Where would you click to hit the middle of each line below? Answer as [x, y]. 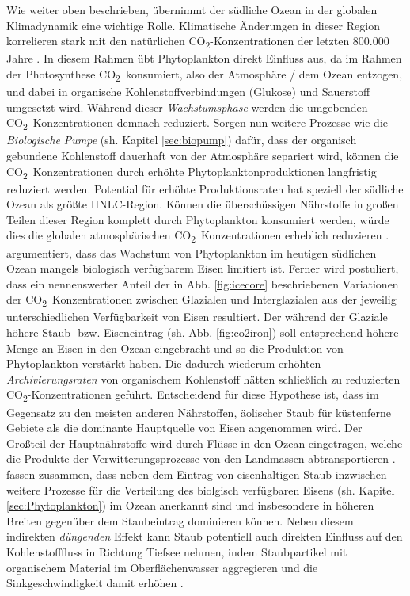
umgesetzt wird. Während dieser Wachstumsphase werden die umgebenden [187, 107]
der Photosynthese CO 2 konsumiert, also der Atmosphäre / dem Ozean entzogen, [205, 74]
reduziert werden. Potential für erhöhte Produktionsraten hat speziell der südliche [205, 188]
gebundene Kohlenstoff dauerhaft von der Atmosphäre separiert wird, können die [203, 155]
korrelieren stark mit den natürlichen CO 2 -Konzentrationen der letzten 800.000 [198, 42]
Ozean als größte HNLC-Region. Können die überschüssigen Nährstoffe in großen [203, 204]
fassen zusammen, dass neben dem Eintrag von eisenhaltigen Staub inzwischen [197, 474]
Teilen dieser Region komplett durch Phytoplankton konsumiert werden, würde [198, 219]
